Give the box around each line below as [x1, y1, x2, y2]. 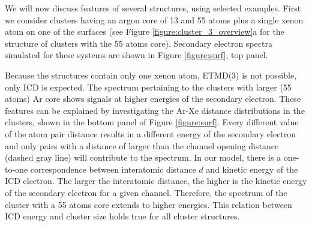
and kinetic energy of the [206, 162, 298, 175]
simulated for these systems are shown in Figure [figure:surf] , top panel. [5, 49, 268, 61]
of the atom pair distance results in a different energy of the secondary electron [5, 127, 296, 140]
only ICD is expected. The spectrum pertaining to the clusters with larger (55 [5, 80, 292, 93]
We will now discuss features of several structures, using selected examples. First [5, 2, 301, 14]
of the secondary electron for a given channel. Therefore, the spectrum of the [5, 186, 287, 198]
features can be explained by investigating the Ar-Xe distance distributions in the [5, 104, 305, 116]
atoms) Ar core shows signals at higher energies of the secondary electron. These [5, 92, 301, 105]
